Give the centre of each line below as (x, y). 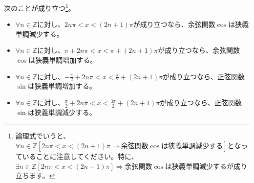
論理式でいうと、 (43, 136)
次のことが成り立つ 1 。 (40, 7)
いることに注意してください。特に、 (80, 156)
